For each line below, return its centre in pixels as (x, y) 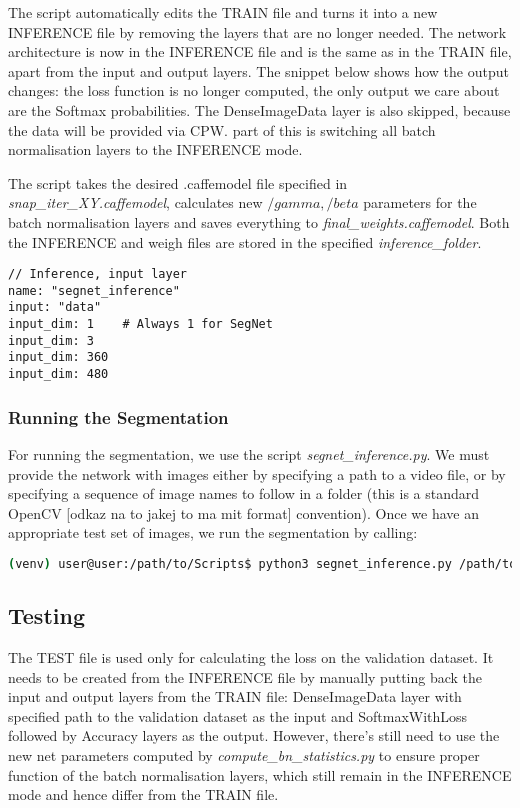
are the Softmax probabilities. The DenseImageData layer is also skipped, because (259, 109)
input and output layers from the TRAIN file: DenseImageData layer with (235, 696)
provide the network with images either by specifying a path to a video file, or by (257, 473)
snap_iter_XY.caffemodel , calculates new (135, 202)
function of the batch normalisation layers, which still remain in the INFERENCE (260, 774)
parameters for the (420, 202)
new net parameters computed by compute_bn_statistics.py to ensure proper (244, 754)
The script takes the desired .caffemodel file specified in (178, 182)
